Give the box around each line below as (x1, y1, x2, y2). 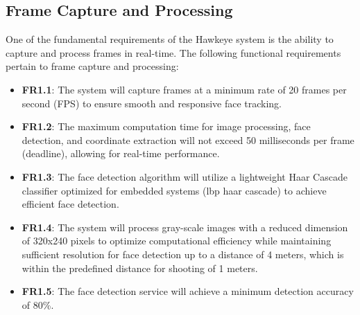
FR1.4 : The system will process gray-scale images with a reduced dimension (22, 219, 348, 234)
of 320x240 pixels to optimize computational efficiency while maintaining (22, 233, 332, 248)
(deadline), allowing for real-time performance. (22, 146, 220, 161)
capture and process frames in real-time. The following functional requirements (6, 45, 341, 60)
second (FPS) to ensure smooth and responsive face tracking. (22, 96, 282, 110)
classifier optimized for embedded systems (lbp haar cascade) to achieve (22, 183, 327, 197)
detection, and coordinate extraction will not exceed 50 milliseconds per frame (22, 132, 354, 147)
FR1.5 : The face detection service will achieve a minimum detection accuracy (22, 284, 354, 298)
